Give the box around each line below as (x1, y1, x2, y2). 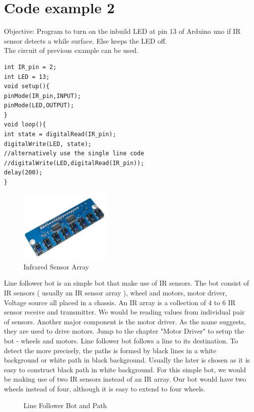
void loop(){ (4, 121, 46, 128)
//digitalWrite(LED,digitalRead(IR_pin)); (4, 159, 144, 167)
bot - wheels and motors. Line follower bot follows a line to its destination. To (4, 336, 238, 346)
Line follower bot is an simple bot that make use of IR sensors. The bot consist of (4, 278, 249, 288)
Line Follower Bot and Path (23, 400, 107, 410)
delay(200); (4, 169, 43, 176)
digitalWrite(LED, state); (4, 140, 92, 147)
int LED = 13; (4, 73, 50, 80)
